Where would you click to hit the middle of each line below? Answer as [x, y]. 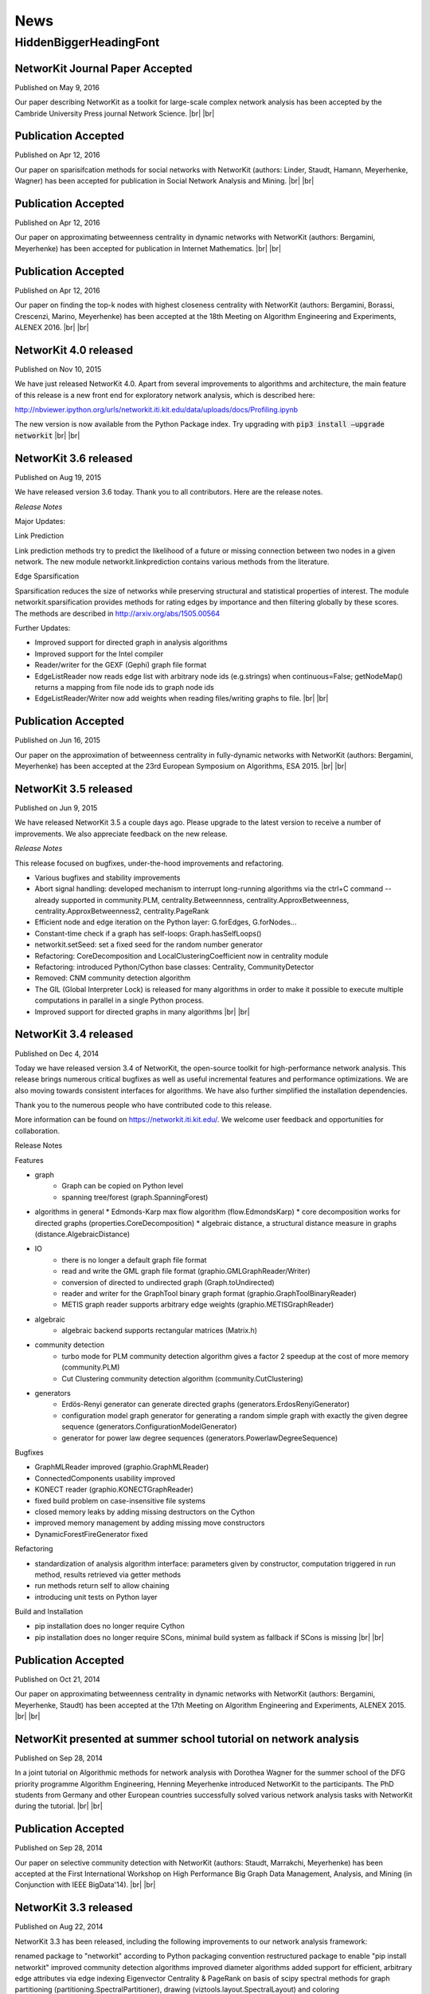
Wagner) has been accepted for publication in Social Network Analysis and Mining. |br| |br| [164, 181]
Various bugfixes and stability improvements [107, 877]
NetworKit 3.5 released [74, 788]
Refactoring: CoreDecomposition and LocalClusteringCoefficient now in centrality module [182, 956]
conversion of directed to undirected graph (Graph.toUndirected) [168, 1282]
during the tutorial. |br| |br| [59, 1806]
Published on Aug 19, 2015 [58, 477]
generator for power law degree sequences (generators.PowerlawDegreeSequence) [200, 1438]
